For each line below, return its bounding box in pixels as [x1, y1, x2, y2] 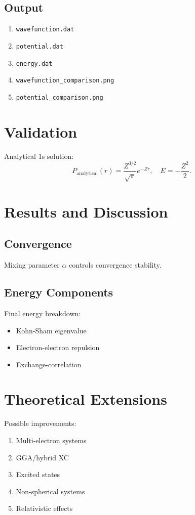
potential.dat [16, 42, 63, 50]
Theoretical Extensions [4, 389, 167, 409]
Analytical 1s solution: [4, 150, 74, 161]
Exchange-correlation [16, 359, 82, 369]
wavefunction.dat [16, 26, 74, 33]
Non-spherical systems [16, 486, 85, 496]
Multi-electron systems [16, 435, 87, 445]
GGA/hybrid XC [16, 452, 69, 462]
